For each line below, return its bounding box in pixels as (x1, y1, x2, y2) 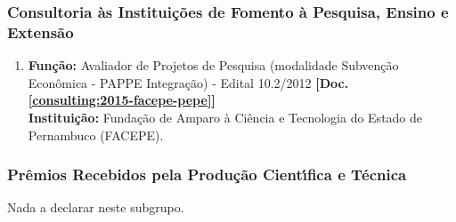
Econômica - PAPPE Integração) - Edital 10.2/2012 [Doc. (28, 73, 349, 91)
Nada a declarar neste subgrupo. (7, 198, 184, 217)
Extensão (7, 20, 74, 43)
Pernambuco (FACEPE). (28, 125, 164, 144)
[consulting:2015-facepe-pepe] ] (28, 91, 216, 109)
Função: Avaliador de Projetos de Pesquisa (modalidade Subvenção (28, 56, 399, 75)
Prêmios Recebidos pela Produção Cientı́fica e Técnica (7, 163, 407, 186)
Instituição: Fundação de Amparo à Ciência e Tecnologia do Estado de (28, 107, 423, 126)
